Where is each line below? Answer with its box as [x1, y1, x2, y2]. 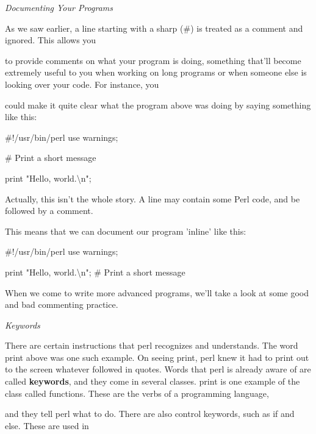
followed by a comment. [5, 204, 93, 217]
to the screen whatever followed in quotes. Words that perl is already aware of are [5, 363, 311, 375]
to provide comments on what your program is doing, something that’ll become [5, 54, 301, 66]
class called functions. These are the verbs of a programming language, [5, 386, 269, 399]
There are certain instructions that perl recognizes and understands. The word [5, 339, 298, 352]
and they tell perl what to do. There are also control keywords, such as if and [5, 407, 295, 420]
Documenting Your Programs [5, 1, 113, 13]
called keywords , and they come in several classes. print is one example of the [5, 375, 300, 388]
